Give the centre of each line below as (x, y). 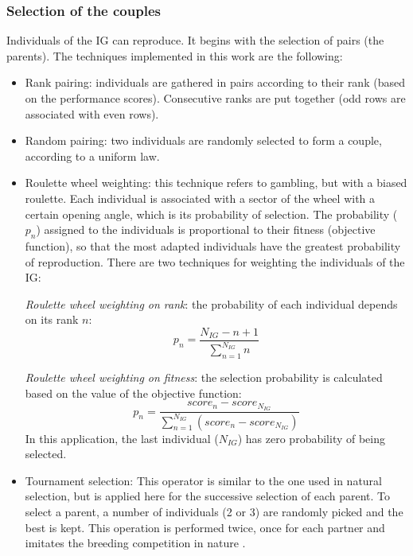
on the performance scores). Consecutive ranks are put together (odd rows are (215, 98)
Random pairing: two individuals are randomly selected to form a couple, (203, 140)
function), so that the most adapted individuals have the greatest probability (213, 245)
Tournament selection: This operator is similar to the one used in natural (203, 480)
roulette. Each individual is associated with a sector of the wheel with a (200, 198)
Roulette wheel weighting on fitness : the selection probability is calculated (204, 377)
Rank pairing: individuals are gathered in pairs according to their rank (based (215, 82)
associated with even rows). (92, 113)
